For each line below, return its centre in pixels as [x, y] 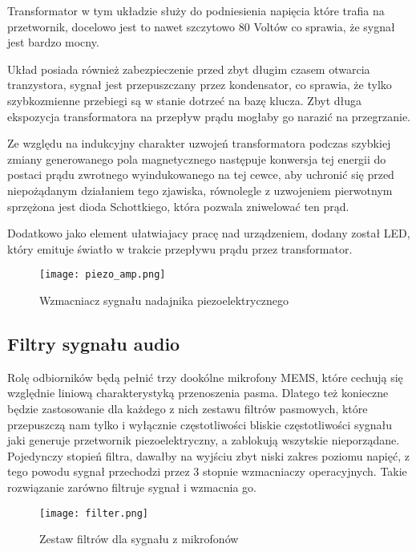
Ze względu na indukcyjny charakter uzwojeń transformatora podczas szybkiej [199, 143]
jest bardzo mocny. [53, 42]
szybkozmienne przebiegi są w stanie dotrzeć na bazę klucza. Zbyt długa [185, 100]
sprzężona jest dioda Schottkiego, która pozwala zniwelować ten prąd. [178, 206]
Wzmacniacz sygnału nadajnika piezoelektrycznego [164, 300]
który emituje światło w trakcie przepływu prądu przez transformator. [180, 248]
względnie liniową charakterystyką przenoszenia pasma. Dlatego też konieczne [198, 393]
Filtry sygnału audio [94, 343]
